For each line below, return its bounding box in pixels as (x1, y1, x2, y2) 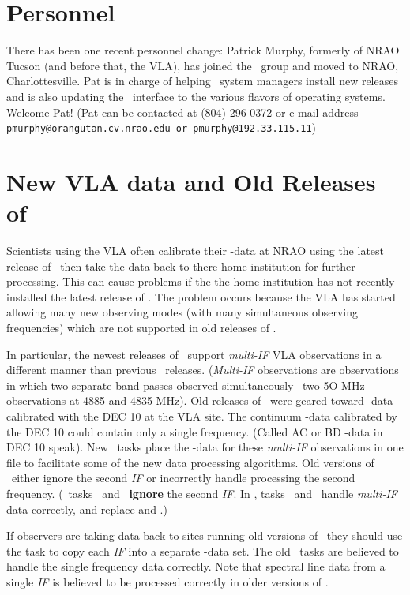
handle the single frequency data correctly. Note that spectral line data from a (6, 558, 386, 574)
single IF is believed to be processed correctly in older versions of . (6, 573, 329, 589)
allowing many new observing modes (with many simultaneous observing (6, 304, 358, 320)
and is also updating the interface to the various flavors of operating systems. (6, 88, 386, 104)
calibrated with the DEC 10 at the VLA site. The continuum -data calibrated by (6, 408, 398, 424)
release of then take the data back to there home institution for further (6, 257, 355, 274)
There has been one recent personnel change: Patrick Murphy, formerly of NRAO (6, 42, 400, 58)
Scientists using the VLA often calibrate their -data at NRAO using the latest (6, 242, 385, 259)
